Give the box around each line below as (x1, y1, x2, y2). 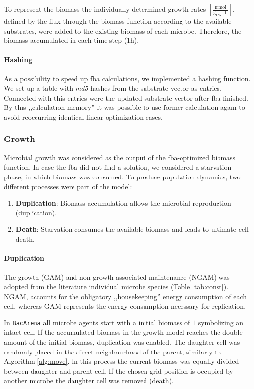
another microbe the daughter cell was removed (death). (4, 375, 174, 386)
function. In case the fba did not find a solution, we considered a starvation (4, 162, 232, 172)
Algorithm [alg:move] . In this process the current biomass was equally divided (4, 356, 239, 366)
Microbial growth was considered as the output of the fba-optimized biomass (4, 152, 236, 162)
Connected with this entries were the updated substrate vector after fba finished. (4, 92, 248, 103)
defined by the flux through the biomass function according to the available (4, 16, 232, 26)
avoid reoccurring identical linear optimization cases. (4, 111, 163, 122)
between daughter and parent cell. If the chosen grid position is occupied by (4, 365, 233, 376)
